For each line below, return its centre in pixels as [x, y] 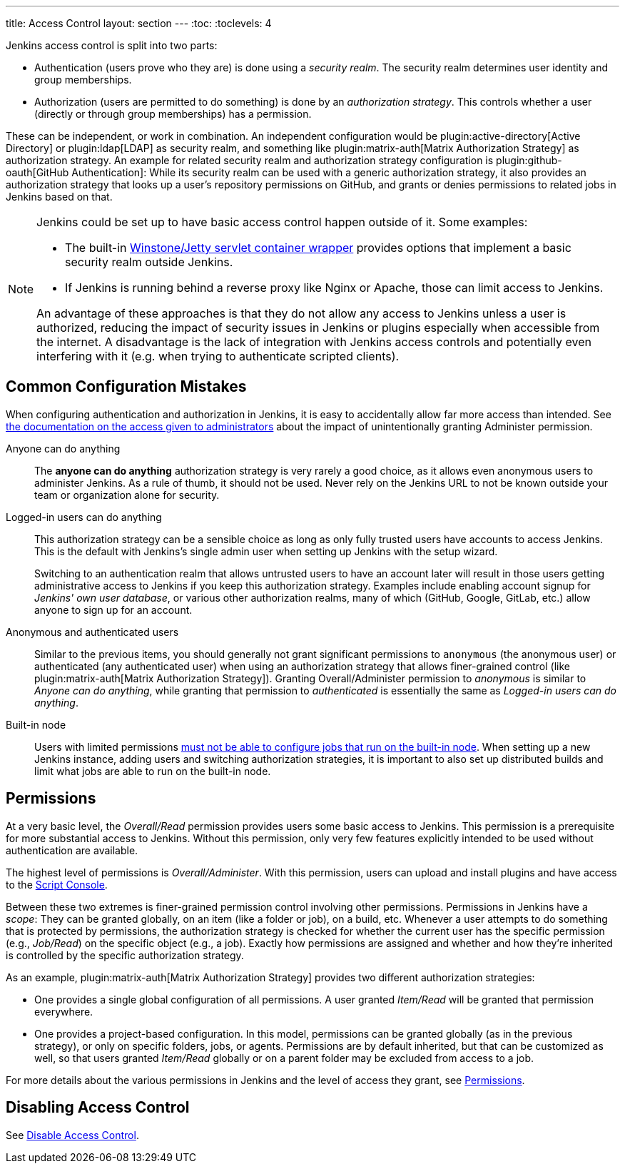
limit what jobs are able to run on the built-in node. [153, 771]
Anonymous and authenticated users [92, 632]
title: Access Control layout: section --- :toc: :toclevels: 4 [139, 23]
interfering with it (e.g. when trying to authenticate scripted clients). [218, 356]
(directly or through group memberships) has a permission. [173, 114]
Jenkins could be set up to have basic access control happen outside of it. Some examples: [282, 222]
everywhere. [64, 1011]
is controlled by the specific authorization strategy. [125, 955]
